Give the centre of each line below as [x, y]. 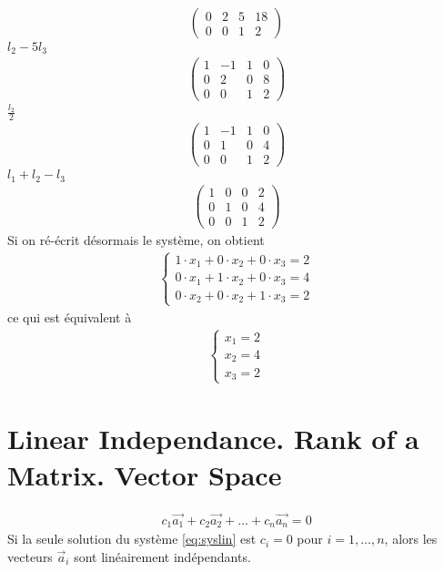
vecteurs [30, 556]
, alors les [411, 539]
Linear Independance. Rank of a [213, 439]
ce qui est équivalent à [70, 317]
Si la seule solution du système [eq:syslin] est [132, 539]
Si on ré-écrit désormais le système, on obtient [136, 240]
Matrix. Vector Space [145, 474]
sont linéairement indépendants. [162, 556]
